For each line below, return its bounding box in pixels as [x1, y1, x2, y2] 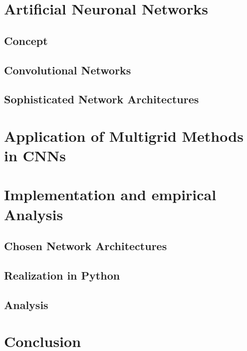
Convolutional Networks [4, 62, 131, 77]
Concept [4, 32, 48, 48]
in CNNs [4, 145, 66, 166]
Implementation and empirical [4, 184, 217, 205]
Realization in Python [4, 268, 120, 283]
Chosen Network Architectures [4, 238, 167, 254]
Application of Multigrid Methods [4, 125, 244, 146]
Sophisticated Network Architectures [4, 91, 199, 107]
